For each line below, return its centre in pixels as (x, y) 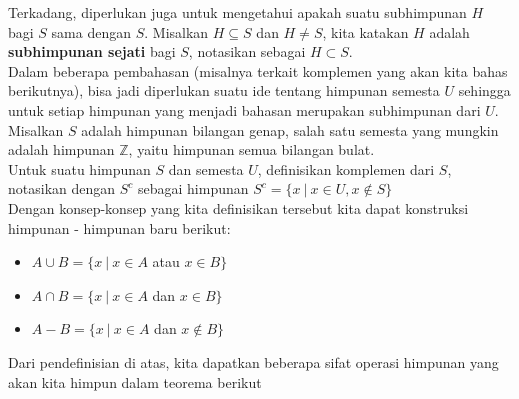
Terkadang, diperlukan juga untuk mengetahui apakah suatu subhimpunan (237, 12)
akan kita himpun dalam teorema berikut (135, 381)
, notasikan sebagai (247, 51)
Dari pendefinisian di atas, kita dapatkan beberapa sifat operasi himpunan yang (253, 361)
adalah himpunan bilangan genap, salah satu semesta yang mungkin (290, 129)
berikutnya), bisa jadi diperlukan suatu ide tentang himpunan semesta (224, 90)
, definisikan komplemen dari (346, 168)
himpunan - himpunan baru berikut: (119, 227)
